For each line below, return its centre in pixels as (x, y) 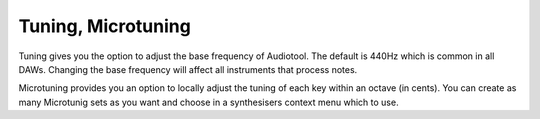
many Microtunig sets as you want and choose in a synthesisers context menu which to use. (208, 102)
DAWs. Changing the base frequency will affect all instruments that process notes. (188, 69)
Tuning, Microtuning (105, 26)
